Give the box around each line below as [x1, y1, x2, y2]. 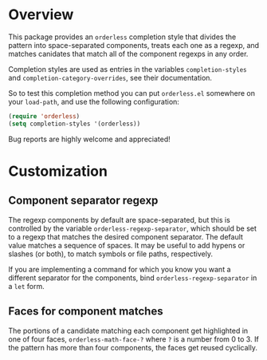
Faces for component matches [8, 305, 163, 318]
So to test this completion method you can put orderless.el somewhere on [8, 88, 256, 97]
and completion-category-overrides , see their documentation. [8, 73, 213, 82]
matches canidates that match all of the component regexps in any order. [8, 49, 249, 58]
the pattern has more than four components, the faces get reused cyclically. [8, 342, 257, 352]
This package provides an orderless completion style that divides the [8, 32, 237, 42]
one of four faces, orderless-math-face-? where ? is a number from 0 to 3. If [8, 334, 259, 344]
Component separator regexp [8, 194, 159, 208]
